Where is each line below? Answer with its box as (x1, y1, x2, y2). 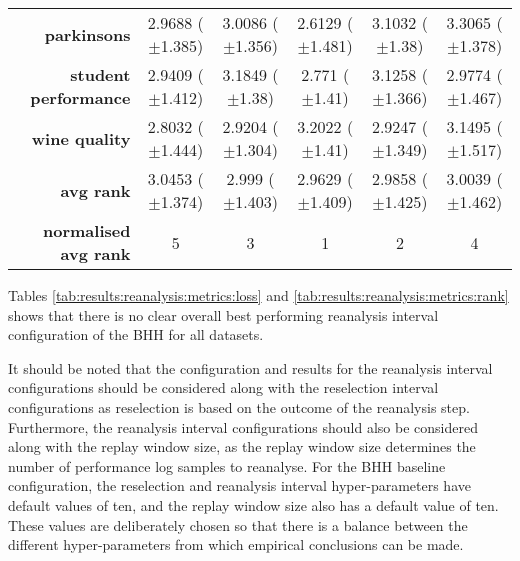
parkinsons (44, 22, 131, 46)
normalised (43, 219, 131, 242)
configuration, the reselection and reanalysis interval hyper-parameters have (8, 475, 471, 496)
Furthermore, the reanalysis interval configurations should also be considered (8, 416, 478, 437)
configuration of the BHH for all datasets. (8, 324, 264, 345)
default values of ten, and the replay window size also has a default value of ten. (8, 494, 499, 515)
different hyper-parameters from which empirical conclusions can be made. (8, 534, 464, 555)
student (70, 63, 131, 86)
